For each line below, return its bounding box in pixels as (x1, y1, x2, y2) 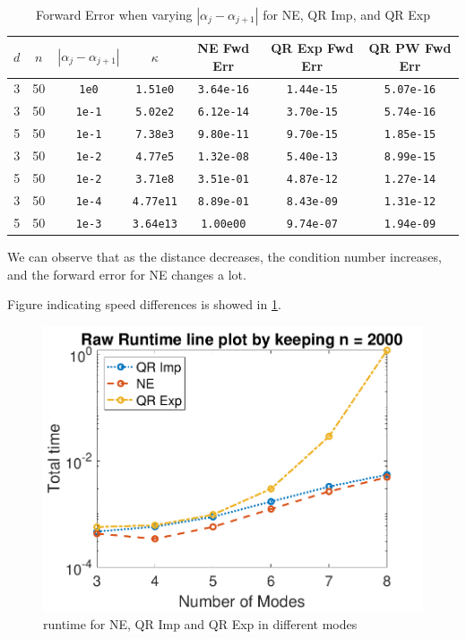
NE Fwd (197, 39, 250, 56)
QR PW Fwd (368, 39, 452, 56)
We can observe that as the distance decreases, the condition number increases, (7, 247, 442, 266)
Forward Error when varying (35, 5, 193, 23)
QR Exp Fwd (271, 39, 354, 56)
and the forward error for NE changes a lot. (7, 264, 246, 283)
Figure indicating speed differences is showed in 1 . (7, 295, 281, 314)
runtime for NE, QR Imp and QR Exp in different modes (43, 614, 358, 633)
